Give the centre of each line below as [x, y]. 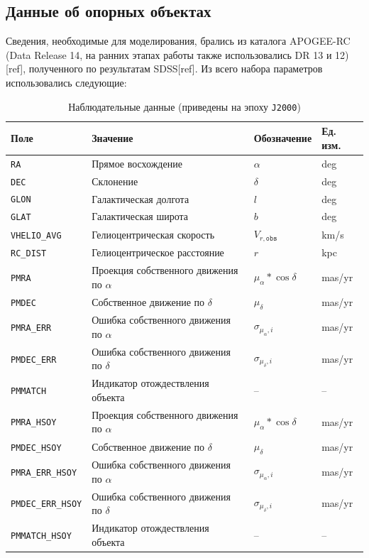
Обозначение [283, 138]
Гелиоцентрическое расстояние [158, 252]
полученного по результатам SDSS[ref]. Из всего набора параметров [176, 69]
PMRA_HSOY [34, 423]
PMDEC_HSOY [36, 448]
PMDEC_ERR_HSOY [46, 504]
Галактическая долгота [141, 198]
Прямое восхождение [137, 163]
